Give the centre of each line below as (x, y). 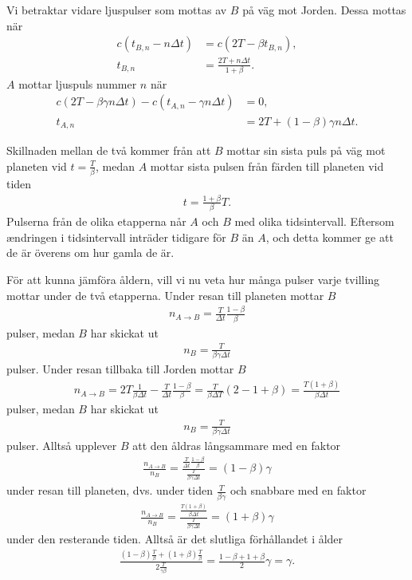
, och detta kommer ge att (330, 237)
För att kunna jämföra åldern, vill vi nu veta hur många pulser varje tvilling (193, 279)
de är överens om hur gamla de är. (90, 253)
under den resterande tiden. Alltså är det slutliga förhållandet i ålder (175, 539)
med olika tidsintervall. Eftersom (314, 221)
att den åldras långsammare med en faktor (237, 445)
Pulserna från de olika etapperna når (96, 221)
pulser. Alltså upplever (62, 445)
